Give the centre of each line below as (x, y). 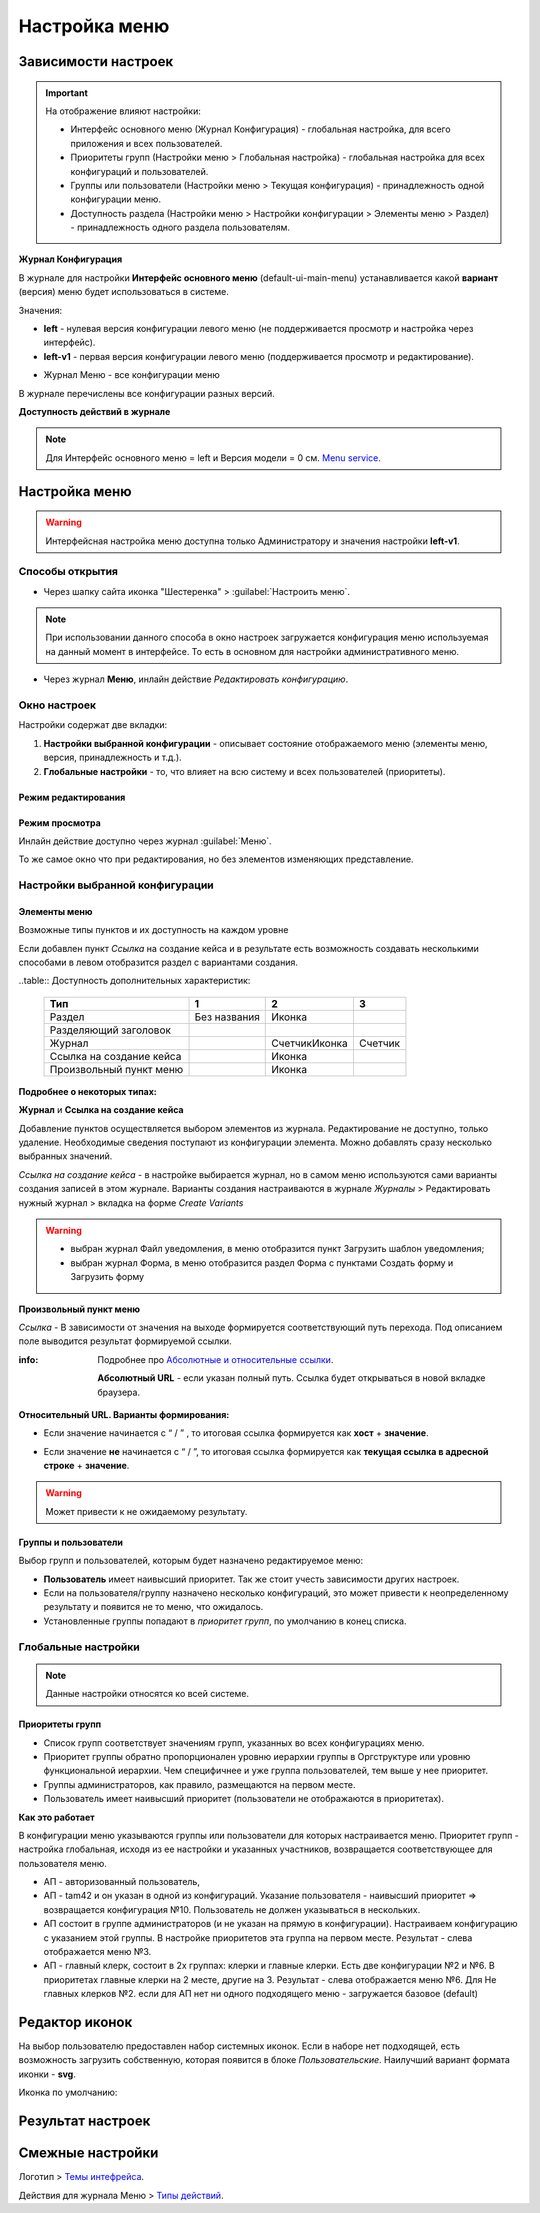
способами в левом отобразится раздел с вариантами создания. (158, 962)
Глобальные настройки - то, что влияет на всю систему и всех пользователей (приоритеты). (244, 771)
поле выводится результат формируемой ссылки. (125, 1341)
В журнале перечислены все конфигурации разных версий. (146, 393)
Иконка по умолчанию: (68, 2092)
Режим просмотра (60, 822)
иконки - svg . (47, 2074)
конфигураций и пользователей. (139, 171)
